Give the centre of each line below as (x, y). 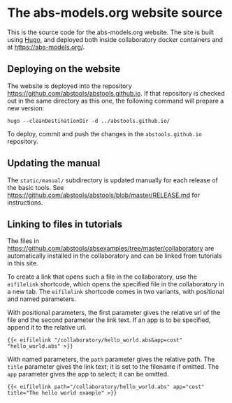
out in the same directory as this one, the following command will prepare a (116, 101)
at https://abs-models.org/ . (46, 47)
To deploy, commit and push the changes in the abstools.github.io (105, 133)
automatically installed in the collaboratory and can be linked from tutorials (115, 256)
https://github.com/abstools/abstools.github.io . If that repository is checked (116, 93)
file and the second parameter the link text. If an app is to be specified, (109, 320)
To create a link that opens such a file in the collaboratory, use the (102, 277)
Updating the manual (54, 163)
